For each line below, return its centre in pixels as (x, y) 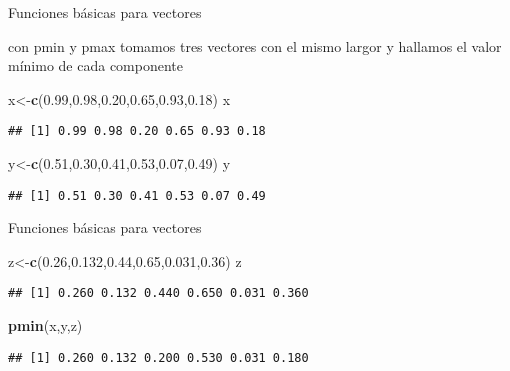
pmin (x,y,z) (45, 325)
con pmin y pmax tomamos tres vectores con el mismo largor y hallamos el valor (255, 45)
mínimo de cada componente (95, 65)
